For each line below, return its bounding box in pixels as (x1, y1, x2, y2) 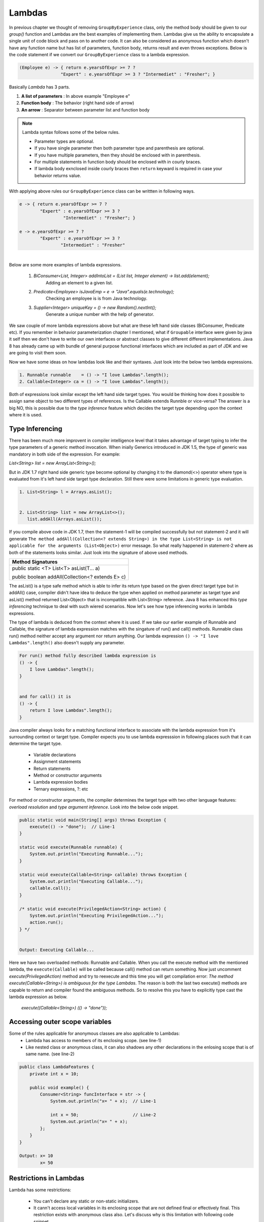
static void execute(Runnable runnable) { (19, 845, 123, 850)
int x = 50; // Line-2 (50, 1112, 156, 1118)
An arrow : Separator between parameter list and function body (21, 107, 150, 112)
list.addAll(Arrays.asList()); (27, 516, 102, 522)
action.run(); (29, 919, 64, 925)
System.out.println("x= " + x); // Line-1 (50, 1098, 156, 1104)
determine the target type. (9, 741, 62, 746)
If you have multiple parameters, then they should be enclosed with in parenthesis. (34, 152, 201, 158)
